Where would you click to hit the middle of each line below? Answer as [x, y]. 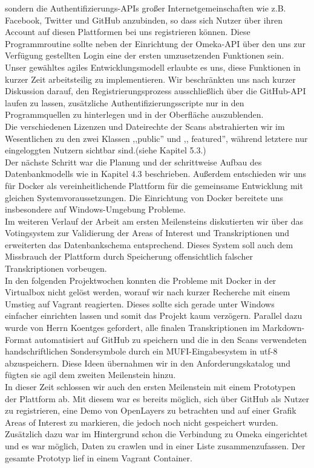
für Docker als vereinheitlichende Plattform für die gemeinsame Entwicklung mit [154, 185]
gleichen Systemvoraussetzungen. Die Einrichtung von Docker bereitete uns [144, 197]
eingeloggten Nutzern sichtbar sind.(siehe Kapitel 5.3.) [106, 150]
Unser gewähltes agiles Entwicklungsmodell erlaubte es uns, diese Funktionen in [153, 67]
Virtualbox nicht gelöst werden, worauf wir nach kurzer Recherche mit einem [148, 292]
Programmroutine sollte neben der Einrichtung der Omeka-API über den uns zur [155, 43]
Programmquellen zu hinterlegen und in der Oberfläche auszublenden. [134, 114]
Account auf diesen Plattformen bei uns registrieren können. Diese [128, 32]
